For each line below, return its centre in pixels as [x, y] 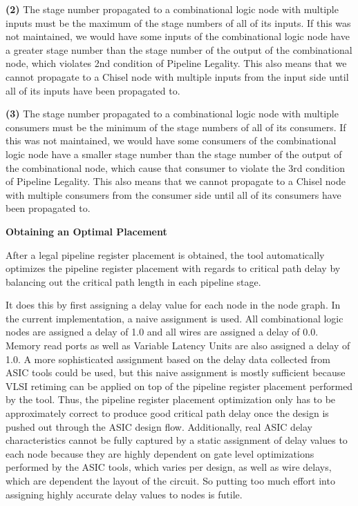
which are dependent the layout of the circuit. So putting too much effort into [170, 480]
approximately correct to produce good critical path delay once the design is [167, 413]
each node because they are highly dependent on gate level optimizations [160, 453]
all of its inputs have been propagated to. [93, 90]
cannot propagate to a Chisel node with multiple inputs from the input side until [177, 76]
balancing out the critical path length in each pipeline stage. [133, 281]
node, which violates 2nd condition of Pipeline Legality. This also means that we [176, 63]
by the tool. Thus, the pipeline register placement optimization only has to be [171, 399]
